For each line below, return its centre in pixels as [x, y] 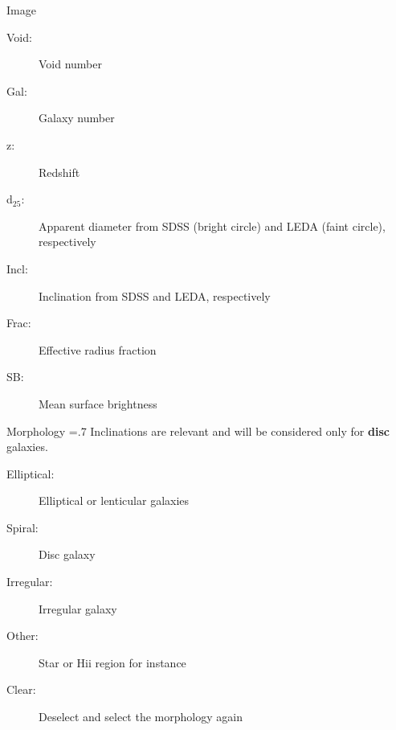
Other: [22, 636]
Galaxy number [77, 118]
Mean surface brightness [98, 403]
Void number [71, 64]
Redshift [59, 172]
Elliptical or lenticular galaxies [114, 500]
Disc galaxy [67, 554]
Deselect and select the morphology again [141, 717]
